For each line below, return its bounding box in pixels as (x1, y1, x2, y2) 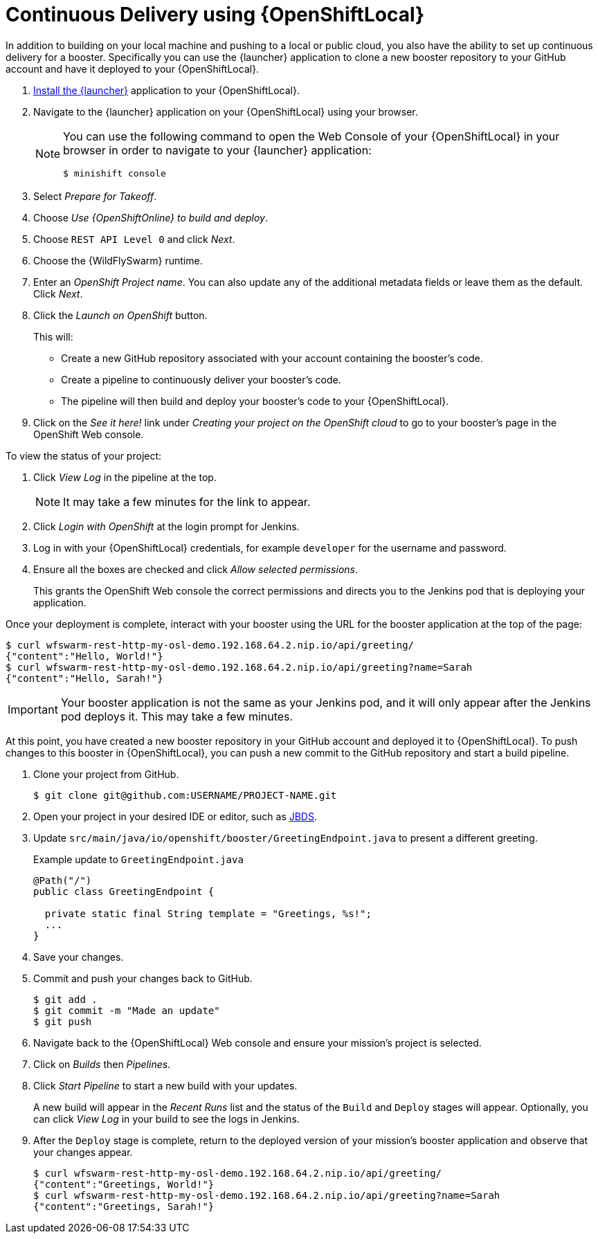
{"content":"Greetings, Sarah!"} (33, 1200, 215, 1212)
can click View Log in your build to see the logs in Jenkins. (33, 1112, 300, 1125)
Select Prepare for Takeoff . (33, 190, 157, 202)
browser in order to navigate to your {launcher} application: (63, 143, 372, 157)
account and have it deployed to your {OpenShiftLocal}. (6, 62, 260, 75)
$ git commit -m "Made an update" (33, 1004, 220, 1016)
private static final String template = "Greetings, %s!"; (44, 907, 372, 919)
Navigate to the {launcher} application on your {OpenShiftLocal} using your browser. (33, 105, 418, 118)
